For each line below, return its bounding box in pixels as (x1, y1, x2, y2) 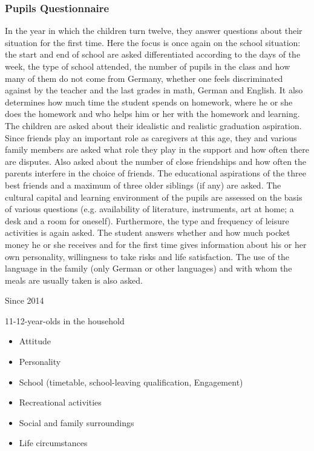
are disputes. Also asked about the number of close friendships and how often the (5, 155, 307, 167)
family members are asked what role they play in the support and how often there (5, 143, 309, 156)
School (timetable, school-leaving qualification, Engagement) (19, 375, 243, 388)
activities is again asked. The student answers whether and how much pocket (5, 226, 290, 239)
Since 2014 (5, 294, 44, 307)
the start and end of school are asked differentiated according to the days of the (5, 48, 301, 61)
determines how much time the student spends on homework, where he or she (5, 95, 293, 108)
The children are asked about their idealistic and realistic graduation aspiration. (5, 119, 302, 132)
